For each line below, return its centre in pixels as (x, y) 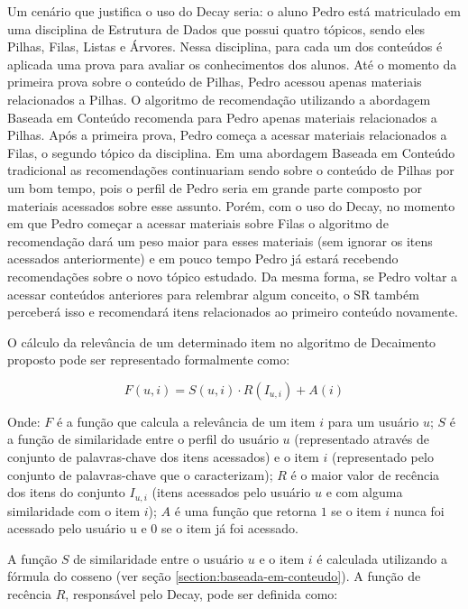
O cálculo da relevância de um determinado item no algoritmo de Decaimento (222, 341)
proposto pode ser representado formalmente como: (149, 360)
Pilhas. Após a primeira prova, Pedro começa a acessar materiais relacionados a (227, 135)
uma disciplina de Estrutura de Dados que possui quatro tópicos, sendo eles (216, 28)
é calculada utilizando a (382, 558)
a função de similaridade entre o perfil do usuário (143, 439)
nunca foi (419, 510)
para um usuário (373, 421)
